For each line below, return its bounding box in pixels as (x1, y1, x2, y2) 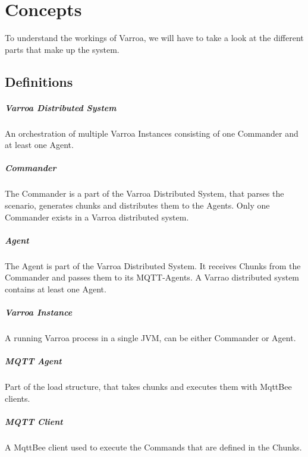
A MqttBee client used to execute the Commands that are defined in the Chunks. (5, 441, 302, 453)
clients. (5, 392, 30, 404)
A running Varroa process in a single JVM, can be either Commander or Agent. (5, 332, 296, 344)
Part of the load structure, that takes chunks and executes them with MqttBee (5, 380, 292, 393)
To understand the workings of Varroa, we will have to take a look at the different (5, 31, 304, 44)
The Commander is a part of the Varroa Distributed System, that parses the (5, 187, 284, 200)
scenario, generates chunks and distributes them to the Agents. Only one (5, 199, 270, 211)
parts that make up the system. (5, 43, 120, 55)
